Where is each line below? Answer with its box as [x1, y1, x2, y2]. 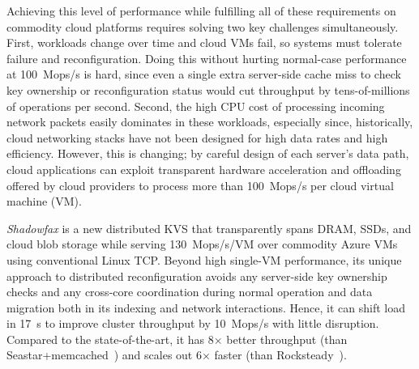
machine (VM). [6, 193, 82, 210]
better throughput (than [226, 330, 348, 347]
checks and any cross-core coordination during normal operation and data [6, 283, 373, 300]
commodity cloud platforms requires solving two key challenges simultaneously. [6, 18, 399, 35]
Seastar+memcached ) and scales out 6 [6, 346, 202, 363]
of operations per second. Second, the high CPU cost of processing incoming [6, 97, 385, 114]
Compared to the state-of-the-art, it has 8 [6, 330, 214, 347]
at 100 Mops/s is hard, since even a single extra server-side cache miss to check [6, 66, 401, 83]
